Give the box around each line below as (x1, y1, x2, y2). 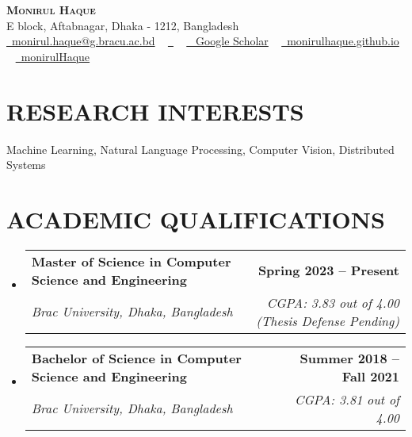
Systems (6, 156, 46, 173)
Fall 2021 (341, 366, 399, 385)
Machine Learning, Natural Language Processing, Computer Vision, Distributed (6, 140, 395, 157)
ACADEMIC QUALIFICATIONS (6, 202, 385, 235)
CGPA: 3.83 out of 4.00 (266, 293, 399, 312)
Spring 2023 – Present (257, 261, 399, 280)
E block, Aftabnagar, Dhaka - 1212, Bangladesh (6, 17, 239, 33)
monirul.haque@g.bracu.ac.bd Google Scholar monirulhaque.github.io (11, 33, 399, 49)
